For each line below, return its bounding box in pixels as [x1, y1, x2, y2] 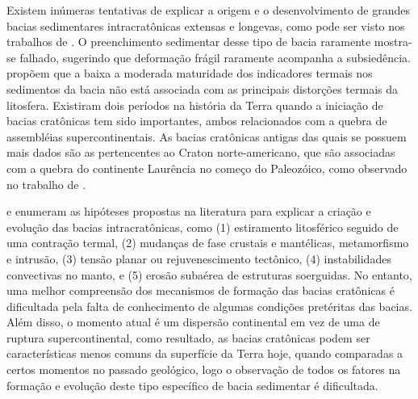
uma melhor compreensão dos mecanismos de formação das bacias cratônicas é [6, 282, 395, 299]
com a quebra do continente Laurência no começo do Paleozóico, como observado [6, 159, 408, 176]
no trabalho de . [6, 175, 86, 192]
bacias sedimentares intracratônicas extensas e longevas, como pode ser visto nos [6, 17, 405, 34]
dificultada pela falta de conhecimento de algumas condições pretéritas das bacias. [6, 297, 412, 314]
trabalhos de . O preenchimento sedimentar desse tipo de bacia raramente [6, 33, 371, 50]
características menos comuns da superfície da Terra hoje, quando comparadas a [6, 345, 403, 362]
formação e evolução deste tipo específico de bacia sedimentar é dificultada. [6, 376, 378, 393]
